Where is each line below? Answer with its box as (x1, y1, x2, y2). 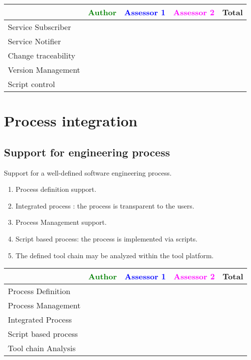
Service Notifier (8, 35, 61, 47)
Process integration (4, 111, 138, 131)
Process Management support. (15, 217, 107, 227)
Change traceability (8, 50, 75, 61)
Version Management (8, 64, 80, 75)
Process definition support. (15, 184, 96, 194)
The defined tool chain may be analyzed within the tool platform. (15, 250, 214, 260)
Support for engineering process (4, 144, 170, 159)
